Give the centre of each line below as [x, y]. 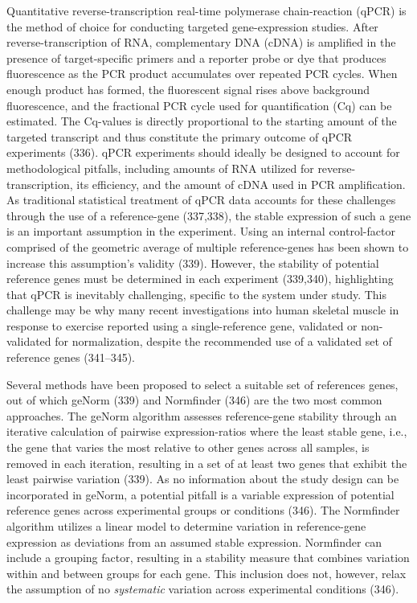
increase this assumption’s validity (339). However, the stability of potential [193, 263]
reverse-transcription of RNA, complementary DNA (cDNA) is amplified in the [201, 42]
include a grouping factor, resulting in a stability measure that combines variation [208, 558]
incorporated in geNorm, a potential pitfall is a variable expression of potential [200, 494]
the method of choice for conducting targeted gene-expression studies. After [192, 26]
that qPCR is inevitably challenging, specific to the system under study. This [197, 294]
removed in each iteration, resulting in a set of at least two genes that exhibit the [207, 463]
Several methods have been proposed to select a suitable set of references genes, [202, 384]
